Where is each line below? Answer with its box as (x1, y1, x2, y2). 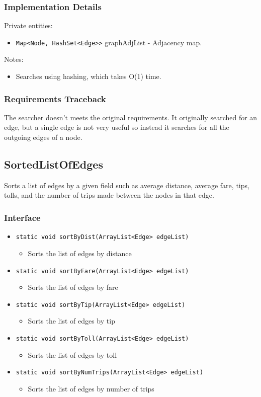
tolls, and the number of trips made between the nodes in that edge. (4, 190, 214, 200)
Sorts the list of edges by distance (28, 248, 132, 258)
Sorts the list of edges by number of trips (28, 383, 154, 393)
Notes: (4, 54, 24, 64)
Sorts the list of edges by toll (28, 349, 117, 360)
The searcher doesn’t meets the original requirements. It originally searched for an (4, 112, 257, 122)
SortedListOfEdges (4, 156, 103, 172)
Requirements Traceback (4, 92, 106, 105)
